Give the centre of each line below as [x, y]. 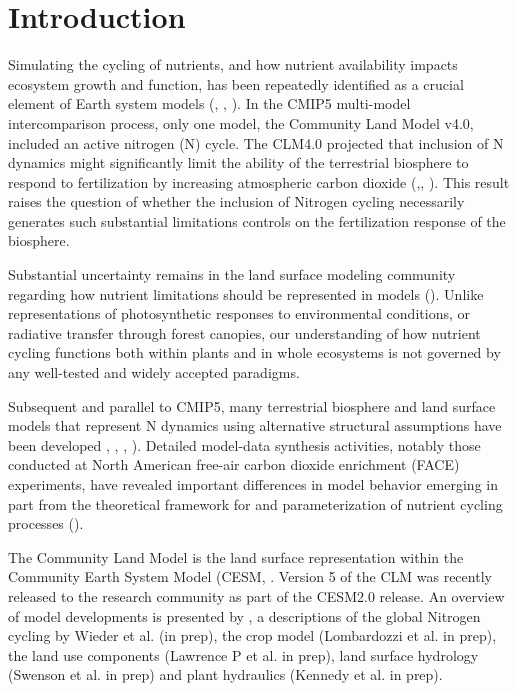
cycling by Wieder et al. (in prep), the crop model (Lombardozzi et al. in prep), [252, 635]
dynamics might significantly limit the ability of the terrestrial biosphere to [238, 162]
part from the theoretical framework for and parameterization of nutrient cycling [255, 503]
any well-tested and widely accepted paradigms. [154, 372]
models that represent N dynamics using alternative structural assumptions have [255, 425]
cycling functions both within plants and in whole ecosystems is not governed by [254, 352]
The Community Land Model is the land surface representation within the [236, 556]
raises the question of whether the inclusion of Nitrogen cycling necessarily [236, 201]
